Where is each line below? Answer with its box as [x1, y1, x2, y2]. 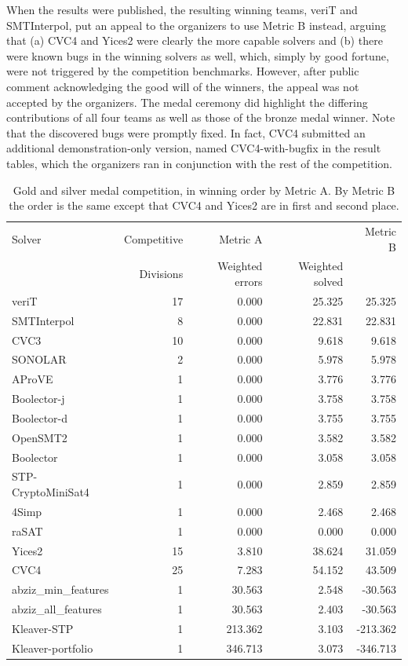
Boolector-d [12, 409, 68, 426]
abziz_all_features [12, 601, 102, 617]
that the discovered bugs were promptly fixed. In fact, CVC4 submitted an [6, 124, 366, 141]
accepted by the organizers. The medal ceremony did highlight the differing [6, 93, 368, 110]
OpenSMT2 [12, 429, 67, 445]
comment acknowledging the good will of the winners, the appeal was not [6, 78, 359, 94]
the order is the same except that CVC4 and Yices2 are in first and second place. [9, 197, 399, 214]
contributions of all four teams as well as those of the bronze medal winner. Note [6, 109, 395, 126]
